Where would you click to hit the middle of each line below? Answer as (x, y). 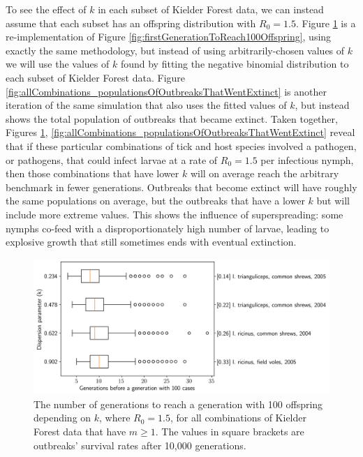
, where (115, 418)
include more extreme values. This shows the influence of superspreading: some (175, 214)
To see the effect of (46, 9)
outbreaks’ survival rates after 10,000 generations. (140, 445)
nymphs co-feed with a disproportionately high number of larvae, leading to (168, 228)
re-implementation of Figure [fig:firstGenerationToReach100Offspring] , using (169, 37)
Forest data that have (80, 432)
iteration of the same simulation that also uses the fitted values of (146, 105)
